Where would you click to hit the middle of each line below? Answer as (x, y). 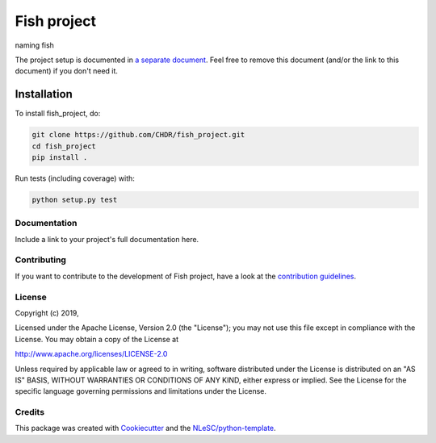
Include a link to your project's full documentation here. (107, 239)
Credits (29, 412)
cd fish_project (64, 146)
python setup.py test (75, 199)
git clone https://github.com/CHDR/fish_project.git (138, 135)
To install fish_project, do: (58, 114)
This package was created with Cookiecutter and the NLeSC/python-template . (145, 428)
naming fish (34, 45)
